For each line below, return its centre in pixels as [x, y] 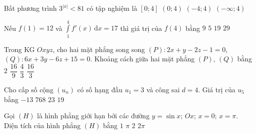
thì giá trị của [141, 28]
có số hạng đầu [100, 89]
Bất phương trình [31, 8]
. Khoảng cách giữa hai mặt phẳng [143, 59]
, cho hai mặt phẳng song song [99, 49]
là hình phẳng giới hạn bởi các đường [93, 116]
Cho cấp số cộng [29, 89]
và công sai [163, 89]
